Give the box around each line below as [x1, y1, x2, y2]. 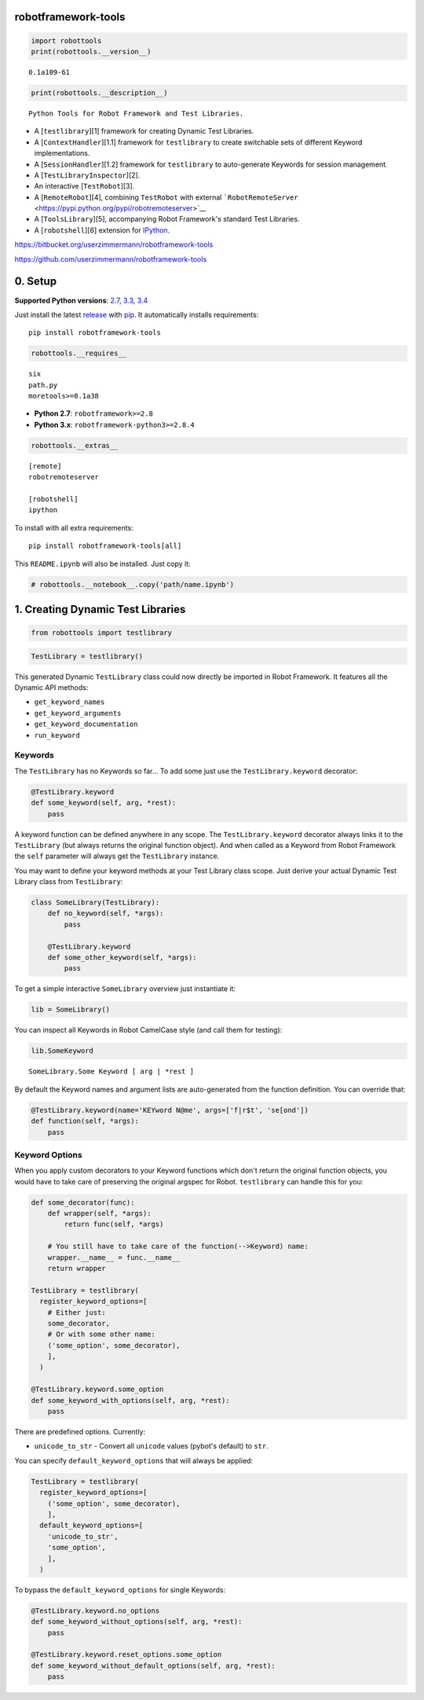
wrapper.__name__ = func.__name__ [47, 1253, 181, 1261]
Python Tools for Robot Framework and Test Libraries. [28, 108, 244, 118]
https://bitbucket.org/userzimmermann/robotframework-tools [14, 240, 214, 249]
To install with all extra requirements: [14, 523, 133, 532]
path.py [28, 380, 58, 389]
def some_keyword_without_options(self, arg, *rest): [31, 1617, 243, 1626]
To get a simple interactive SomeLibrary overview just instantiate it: [14, 984, 236, 993]
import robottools [31, 36, 102, 45]
